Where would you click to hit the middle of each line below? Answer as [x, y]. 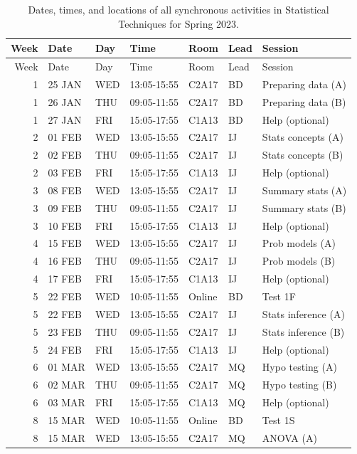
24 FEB [65, 349]
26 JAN [65, 101]
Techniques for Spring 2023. [178, 23]
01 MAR [66, 367]
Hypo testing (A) [299, 367]
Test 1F [279, 296]
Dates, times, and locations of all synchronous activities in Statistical [178, 9]
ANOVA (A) [289, 437]
